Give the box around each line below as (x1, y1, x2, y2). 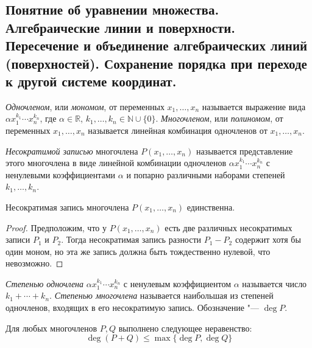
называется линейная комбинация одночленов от (88, 124, 268, 136)
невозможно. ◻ (5, 257, 63, 270)
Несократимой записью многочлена (5, 144, 138, 157)
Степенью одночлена (5, 277, 84, 290)
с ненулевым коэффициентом (123, 277, 231, 290)
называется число (242, 277, 307, 290)
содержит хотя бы (235, 233, 301, 246)
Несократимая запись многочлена (5, 200, 129, 213)
